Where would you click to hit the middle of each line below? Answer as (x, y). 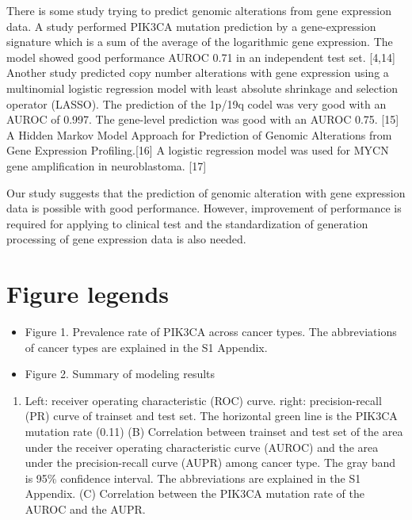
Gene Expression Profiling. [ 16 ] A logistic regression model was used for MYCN (198, 150)
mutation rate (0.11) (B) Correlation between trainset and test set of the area (214, 431)
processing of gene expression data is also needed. (126, 239)
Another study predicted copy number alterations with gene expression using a (198, 73)
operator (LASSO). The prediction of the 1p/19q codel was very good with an (196, 103)
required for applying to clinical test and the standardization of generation (187, 223)
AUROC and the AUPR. (85, 509)
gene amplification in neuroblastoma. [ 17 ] (107, 165)
